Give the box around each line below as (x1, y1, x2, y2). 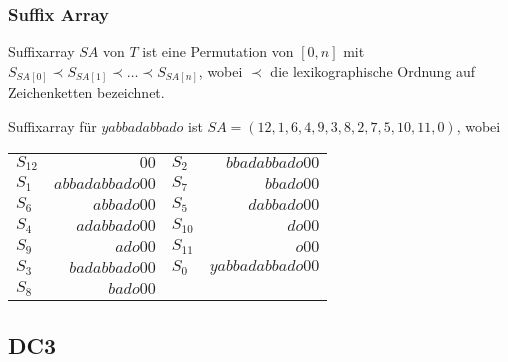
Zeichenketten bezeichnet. (8, 82, 165, 103)
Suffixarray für (8, 115, 97, 136)
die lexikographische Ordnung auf (270, 60, 476, 81)
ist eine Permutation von (142, 41, 294, 62)
